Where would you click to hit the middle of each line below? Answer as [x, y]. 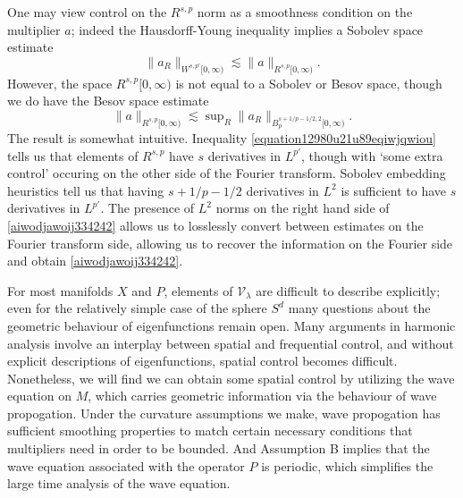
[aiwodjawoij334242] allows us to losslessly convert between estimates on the [215, 225]
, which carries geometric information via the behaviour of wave [262, 396]
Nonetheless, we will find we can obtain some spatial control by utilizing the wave [231, 378]
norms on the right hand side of [303, 208]
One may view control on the [87, 12]
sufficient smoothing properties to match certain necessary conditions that [210, 430]
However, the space [60, 83]
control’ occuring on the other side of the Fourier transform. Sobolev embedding [227, 173]
